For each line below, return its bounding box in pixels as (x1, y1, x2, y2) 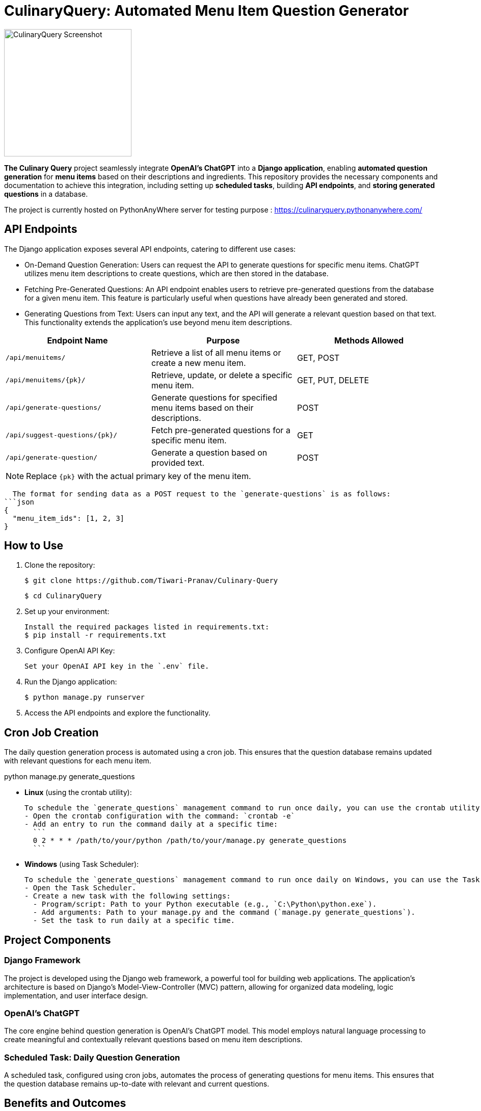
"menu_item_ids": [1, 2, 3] (12, 514, 125, 522)
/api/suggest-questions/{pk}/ (6, 431, 118, 439)
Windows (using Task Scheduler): (24, 860, 139, 869)
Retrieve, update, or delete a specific (151, 369, 292, 380)
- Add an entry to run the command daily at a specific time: (24, 820, 278, 829)
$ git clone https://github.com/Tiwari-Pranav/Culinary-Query (24, 576, 278, 585)
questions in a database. (4, 189, 88, 198)
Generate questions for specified (151, 392, 278, 403)
